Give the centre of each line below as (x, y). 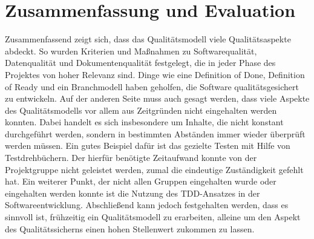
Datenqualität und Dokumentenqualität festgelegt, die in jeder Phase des (140, 63)
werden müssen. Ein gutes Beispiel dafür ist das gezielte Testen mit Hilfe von (148, 146)
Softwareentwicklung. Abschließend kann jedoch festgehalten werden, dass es (147, 205)
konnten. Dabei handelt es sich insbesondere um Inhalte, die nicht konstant (144, 122)
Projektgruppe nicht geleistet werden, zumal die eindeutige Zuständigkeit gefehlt (154, 169)
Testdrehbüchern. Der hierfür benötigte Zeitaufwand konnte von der (131, 158)
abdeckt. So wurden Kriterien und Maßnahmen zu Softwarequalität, (131, 51)
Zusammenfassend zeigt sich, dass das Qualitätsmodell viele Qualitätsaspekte (148, 39)
